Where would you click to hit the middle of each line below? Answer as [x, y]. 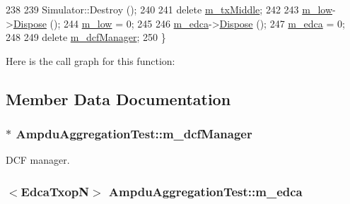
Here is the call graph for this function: [91, 60]
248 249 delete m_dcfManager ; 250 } [86, 37]
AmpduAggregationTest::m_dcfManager [134, 134]
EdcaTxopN [55, 191]
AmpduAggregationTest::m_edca [205, 191]
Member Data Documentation [118, 98]
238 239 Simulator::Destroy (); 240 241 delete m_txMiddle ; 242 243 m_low [169, 9]
